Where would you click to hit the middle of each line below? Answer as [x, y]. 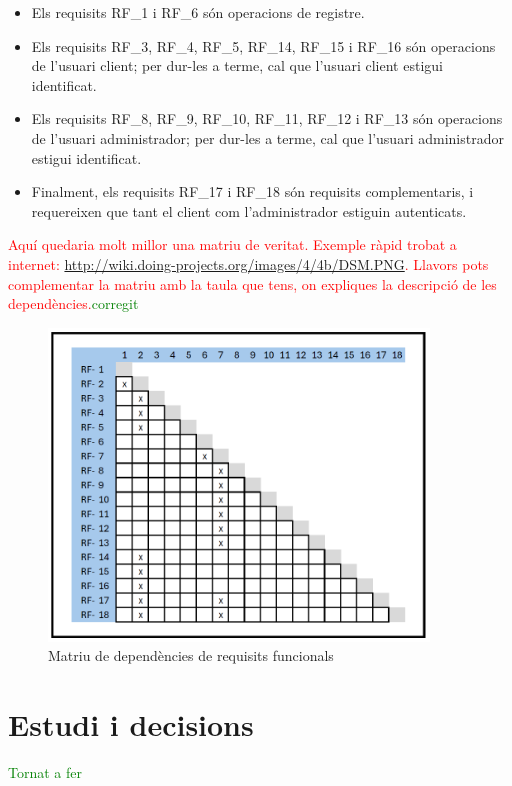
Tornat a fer [45, 771]
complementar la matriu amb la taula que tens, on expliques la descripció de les [252, 283]
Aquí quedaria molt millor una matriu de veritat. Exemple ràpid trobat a [232, 244]
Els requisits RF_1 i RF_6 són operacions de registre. [198, 12]
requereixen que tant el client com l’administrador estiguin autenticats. [249, 210]
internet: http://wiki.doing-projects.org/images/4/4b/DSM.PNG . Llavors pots [248, 263]
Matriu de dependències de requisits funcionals [191, 655]
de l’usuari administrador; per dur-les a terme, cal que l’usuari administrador [267, 137]
